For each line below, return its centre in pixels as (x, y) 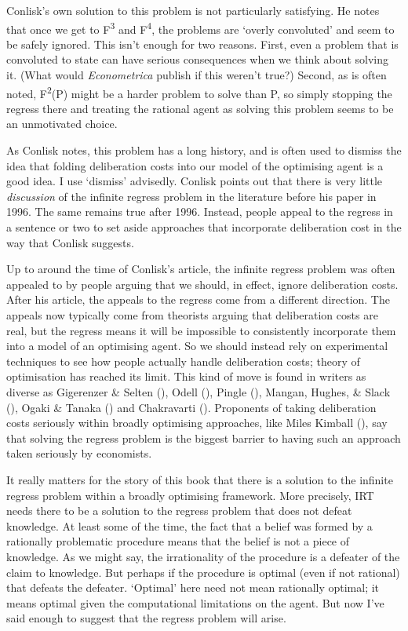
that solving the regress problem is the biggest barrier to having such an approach (204, 438)
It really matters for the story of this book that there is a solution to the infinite (200, 479)
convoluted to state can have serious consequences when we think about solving (197, 59)
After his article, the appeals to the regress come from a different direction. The (198, 299)
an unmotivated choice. (62, 124)
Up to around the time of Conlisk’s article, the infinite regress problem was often (201, 269)
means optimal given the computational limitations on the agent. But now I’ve (195, 602)
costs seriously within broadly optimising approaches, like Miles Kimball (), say (197, 423)
